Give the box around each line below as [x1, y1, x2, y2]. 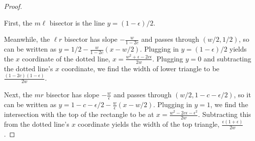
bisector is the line [49, 17, 105, 28]
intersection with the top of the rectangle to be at [4, 109, 154, 119]
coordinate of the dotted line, [22, 53, 110, 63]
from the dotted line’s [4, 119, 69, 129]
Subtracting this [202, 109, 251, 119]
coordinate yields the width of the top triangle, [78, 119, 220, 129]
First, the [4, 17, 32, 28]
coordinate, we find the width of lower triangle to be [61, 63, 220, 73]
